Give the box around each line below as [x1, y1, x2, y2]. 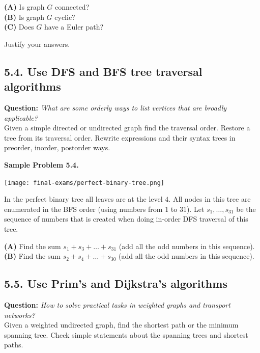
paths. [4, 339, 23, 350]
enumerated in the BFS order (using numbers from [4, 203, 163, 214]
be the [236, 203, 256, 214]
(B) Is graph [4, 11, 44, 22]
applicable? [4, 112, 38, 123]
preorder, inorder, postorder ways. [4, 142, 110, 153]
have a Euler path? [44, 21, 104, 32]
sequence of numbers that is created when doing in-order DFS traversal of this [4, 213, 248, 224]
